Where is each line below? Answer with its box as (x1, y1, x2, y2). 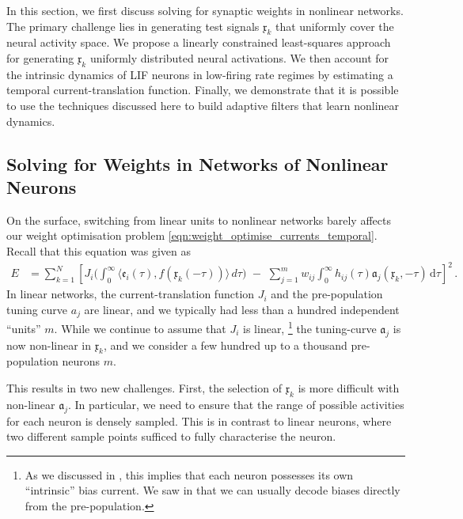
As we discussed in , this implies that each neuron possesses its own (25, 466, 354, 483)
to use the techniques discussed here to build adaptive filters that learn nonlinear (6, 97, 400, 113)
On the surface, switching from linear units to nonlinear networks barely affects (6, 211, 391, 228)
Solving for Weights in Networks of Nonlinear (6, 151, 389, 176)
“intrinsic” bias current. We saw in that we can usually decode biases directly (25, 482, 400, 498)
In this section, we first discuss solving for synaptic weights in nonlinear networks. (6, 2, 404, 18)
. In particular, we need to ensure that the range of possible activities (68, 396, 404, 412)
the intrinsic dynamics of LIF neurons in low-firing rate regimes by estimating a (6, 66, 393, 82)
